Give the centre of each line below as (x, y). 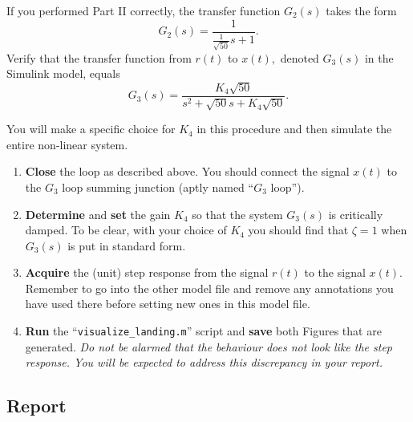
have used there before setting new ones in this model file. (168, 304)
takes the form (361, 10)
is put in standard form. (127, 245)
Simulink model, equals (63, 73)
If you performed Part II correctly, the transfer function (144, 10)
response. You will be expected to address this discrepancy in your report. (204, 362)
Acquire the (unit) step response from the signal (147, 272)
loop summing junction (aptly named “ (158, 187)
